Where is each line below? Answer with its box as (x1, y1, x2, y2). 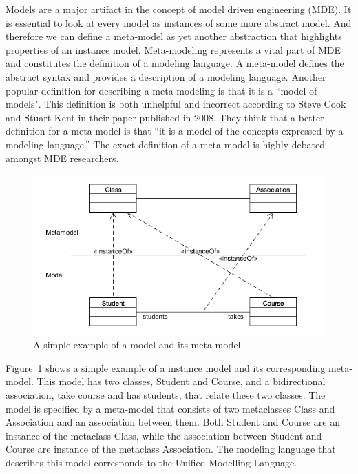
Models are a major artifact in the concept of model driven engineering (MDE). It (6, 2, 352, 16)
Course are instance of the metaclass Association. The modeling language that (6, 442, 336, 456)
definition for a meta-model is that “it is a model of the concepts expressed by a (6, 124, 344, 138)
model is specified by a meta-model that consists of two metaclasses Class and (6, 401, 335, 415)
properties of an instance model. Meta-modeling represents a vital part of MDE (6, 42, 341, 57)
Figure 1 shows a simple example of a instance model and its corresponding (6, 360, 326, 375)
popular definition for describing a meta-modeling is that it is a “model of (6, 83, 317, 97)
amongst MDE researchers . (6, 150, 119, 165)
